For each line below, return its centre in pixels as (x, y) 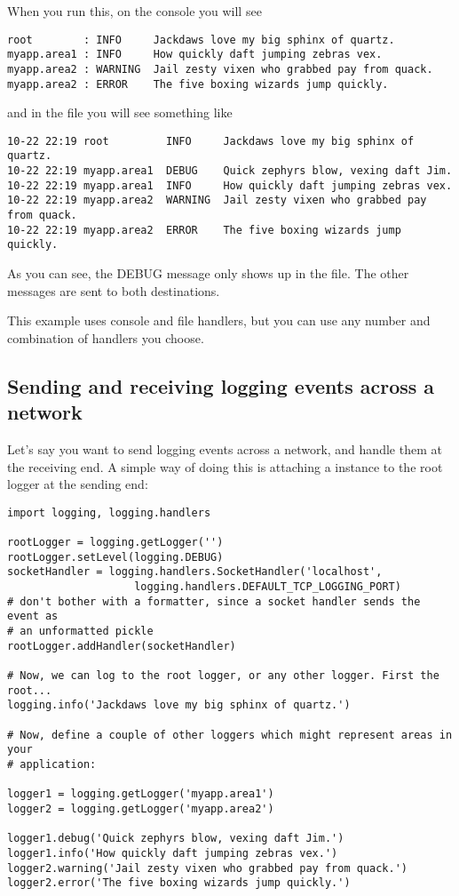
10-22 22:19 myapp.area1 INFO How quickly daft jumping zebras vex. (230, 185)
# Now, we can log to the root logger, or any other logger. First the (223, 676)
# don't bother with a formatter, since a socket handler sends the (214, 601)
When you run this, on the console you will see (135, 11)
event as (33, 616)
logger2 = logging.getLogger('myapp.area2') (141, 808)
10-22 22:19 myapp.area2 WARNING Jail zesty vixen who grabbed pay (217, 200)
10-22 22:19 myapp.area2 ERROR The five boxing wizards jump (204, 230)
